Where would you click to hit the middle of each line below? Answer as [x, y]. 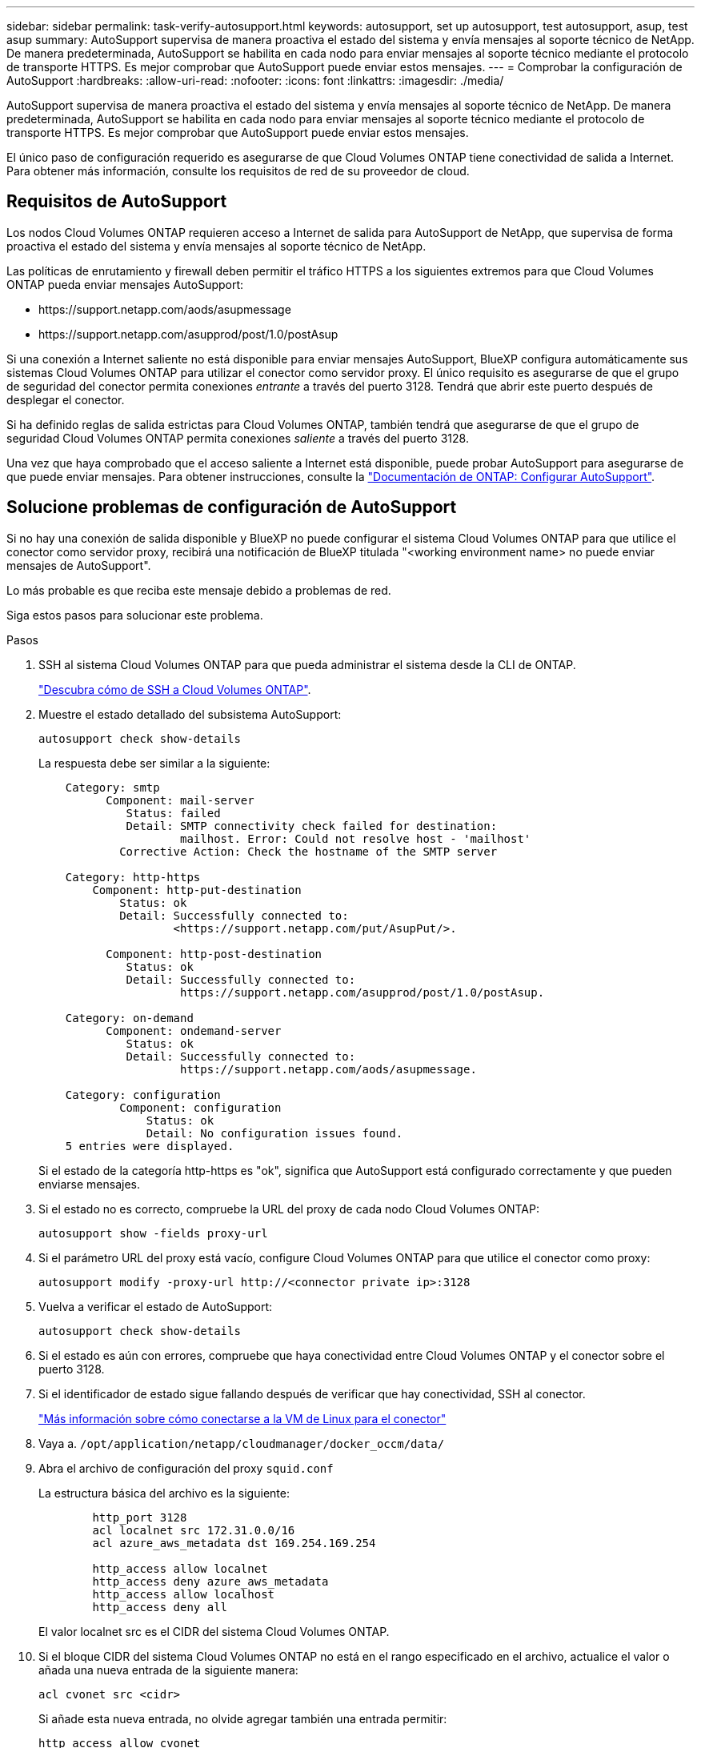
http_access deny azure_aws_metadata [210, 1581]
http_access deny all [160, 1607]
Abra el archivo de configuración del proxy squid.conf [186, 1468]
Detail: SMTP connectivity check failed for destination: [312, 826]
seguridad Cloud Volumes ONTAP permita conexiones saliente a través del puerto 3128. [238, 438]
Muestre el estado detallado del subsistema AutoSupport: [190, 714]
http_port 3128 [140, 1517]
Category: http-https [133, 877]
